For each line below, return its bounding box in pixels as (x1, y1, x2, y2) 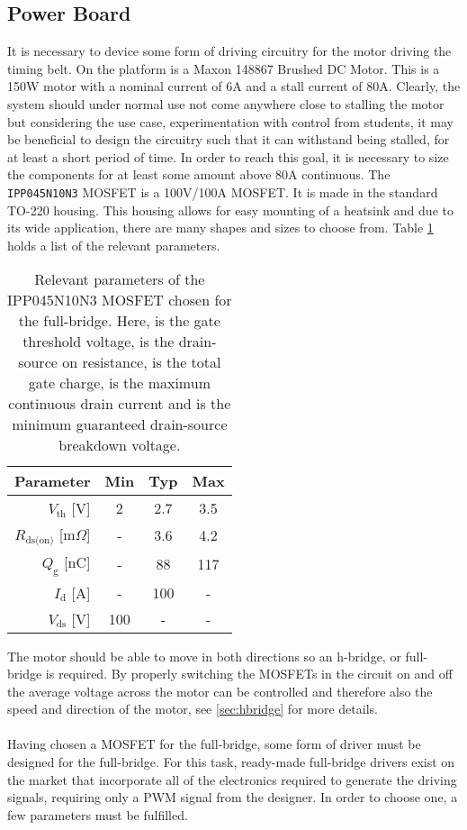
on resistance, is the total (62, 351, 221, 373)
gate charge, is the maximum (28, 372, 211, 394)
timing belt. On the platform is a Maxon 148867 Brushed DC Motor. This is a (7, 59, 440, 78)
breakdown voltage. (58, 434, 181, 456)
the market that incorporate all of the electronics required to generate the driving (7, 770, 457, 789)
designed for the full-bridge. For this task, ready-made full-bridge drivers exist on (7, 752, 455, 771)
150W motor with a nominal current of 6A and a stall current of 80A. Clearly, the (7, 77, 461, 96)
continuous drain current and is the (8, 393, 231, 415)
